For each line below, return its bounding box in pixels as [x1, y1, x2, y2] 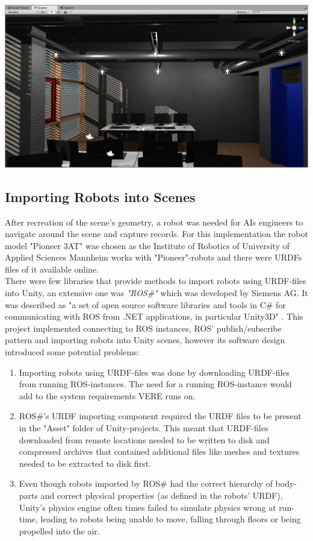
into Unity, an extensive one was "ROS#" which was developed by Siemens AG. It [5, 286, 308, 299]
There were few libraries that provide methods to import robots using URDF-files [5, 274, 306, 287]
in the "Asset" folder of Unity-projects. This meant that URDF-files [19, 422, 268, 434]
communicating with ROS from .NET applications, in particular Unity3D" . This [5, 310, 303, 323]
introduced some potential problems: [5, 346, 140, 358]
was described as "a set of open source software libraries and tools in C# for [5, 298, 286, 311]
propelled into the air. [19, 524, 100, 537]
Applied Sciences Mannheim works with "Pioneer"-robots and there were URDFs [5, 251, 302, 264]
